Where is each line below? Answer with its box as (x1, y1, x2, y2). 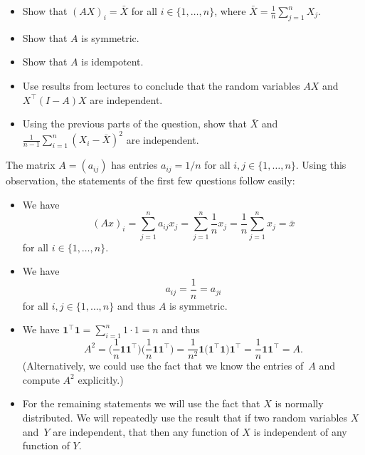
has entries (111, 157, 158, 172)
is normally (275, 396, 324, 411)
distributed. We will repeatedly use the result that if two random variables (22, 410, 348, 425)
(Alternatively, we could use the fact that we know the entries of (22, 358, 304, 373)
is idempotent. (81, 54, 144, 69)
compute (22, 372, 60, 387)
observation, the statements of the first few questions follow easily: (6, 173, 295, 188)
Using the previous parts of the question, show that (22, 116, 247, 131)
